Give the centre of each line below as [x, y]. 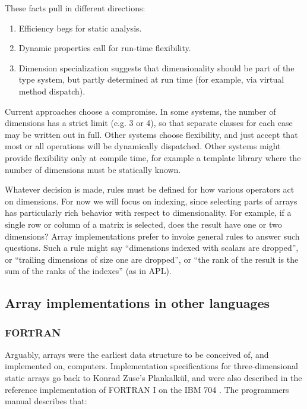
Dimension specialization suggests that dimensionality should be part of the [156, 67]
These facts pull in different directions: [75, 8]
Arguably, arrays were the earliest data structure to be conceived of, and [137, 354]
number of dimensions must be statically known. [93, 169]
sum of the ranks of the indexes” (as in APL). [88, 271]
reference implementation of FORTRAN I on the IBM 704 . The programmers [147, 389]
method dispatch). [52, 91]
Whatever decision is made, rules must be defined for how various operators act [150, 189]
